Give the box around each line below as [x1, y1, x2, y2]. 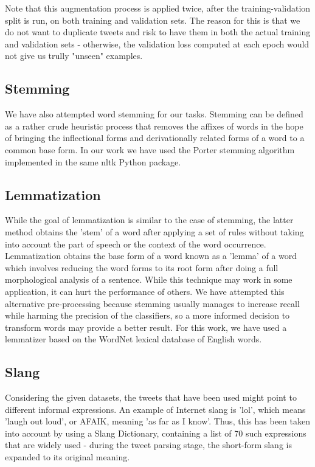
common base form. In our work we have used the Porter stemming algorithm [5, 143, 295, 156]
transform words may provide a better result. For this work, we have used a [5, 320, 287, 333]
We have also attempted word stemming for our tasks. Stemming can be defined [5, 108, 303, 120]
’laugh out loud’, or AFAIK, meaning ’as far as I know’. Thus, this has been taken [5, 415, 310, 427]
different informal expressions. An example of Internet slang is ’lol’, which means [5, 403, 306, 415]
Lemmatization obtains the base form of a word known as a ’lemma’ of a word [5, 249, 297, 262]
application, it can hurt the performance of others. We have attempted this [5, 285, 285, 297]
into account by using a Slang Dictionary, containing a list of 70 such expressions [5, 426, 306, 439]
